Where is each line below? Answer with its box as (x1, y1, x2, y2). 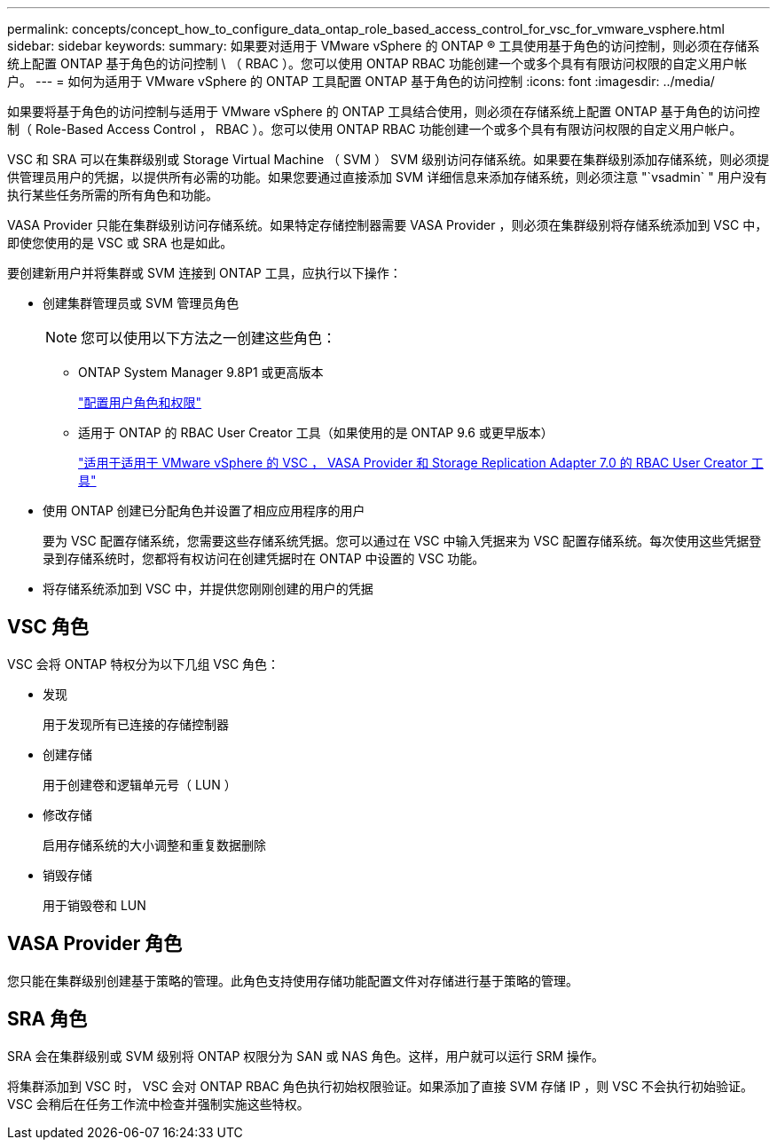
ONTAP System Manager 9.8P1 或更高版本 (78, 365, 324, 380)
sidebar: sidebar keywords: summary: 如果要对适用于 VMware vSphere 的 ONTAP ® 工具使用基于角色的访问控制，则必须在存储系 (7, 38, 760, 53)
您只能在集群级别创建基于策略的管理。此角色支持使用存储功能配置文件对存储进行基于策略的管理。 (7, 972, 578, 988)
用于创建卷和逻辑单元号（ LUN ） (43, 776, 237, 792)
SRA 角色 (7, 1008, 88, 1031)
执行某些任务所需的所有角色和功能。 (7, 187, 218, 202)
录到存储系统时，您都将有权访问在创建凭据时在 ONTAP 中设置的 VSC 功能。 (43, 551, 485, 566)
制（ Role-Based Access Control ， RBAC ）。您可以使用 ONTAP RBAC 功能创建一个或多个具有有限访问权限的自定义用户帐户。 (7, 122, 742, 137)
